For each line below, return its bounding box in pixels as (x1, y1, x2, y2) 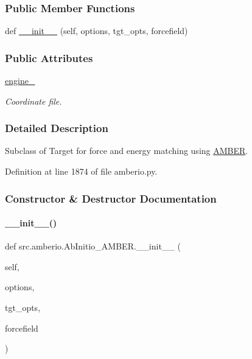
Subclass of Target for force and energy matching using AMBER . (5, 144, 248, 157)
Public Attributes (5, 50, 93, 65)
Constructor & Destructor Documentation (5, 190, 217, 206)
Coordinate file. (5, 94, 62, 107)
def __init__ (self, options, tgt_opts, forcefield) (5, 24, 188, 37)
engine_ (5, 74, 35, 87)
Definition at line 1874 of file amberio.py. (5, 165, 158, 178)
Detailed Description (5, 120, 108, 136)
